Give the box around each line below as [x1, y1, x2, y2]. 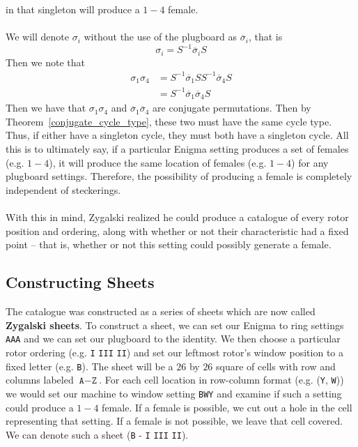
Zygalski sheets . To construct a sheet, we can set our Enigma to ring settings [6, 317, 344, 332]
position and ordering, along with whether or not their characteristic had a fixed [6, 223, 349, 238]
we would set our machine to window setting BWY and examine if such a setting [6, 386, 342, 400]
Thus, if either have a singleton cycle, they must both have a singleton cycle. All [6, 128, 349, 142]
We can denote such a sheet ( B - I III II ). [6, 427, 189, 441]
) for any [291, 155, 329, 169]
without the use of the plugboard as [84, 29, 238, 44]
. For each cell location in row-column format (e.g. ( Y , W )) [99, 372, 344, 387]
